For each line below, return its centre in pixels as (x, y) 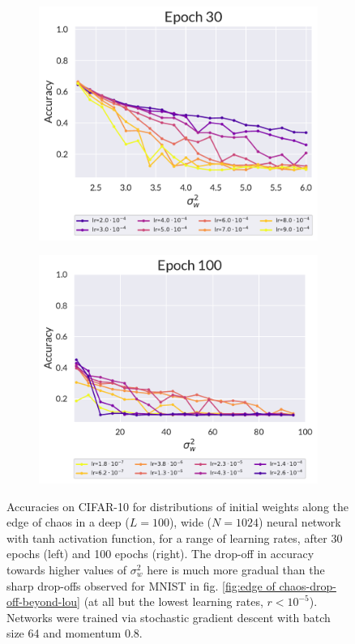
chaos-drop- (308, 585)
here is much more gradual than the (236, 569)
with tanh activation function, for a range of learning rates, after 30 (175, 537)
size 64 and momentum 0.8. (75, 633)
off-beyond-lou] (44, 601)
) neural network (299, 522)
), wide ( (190, 522)
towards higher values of (67, 569)
